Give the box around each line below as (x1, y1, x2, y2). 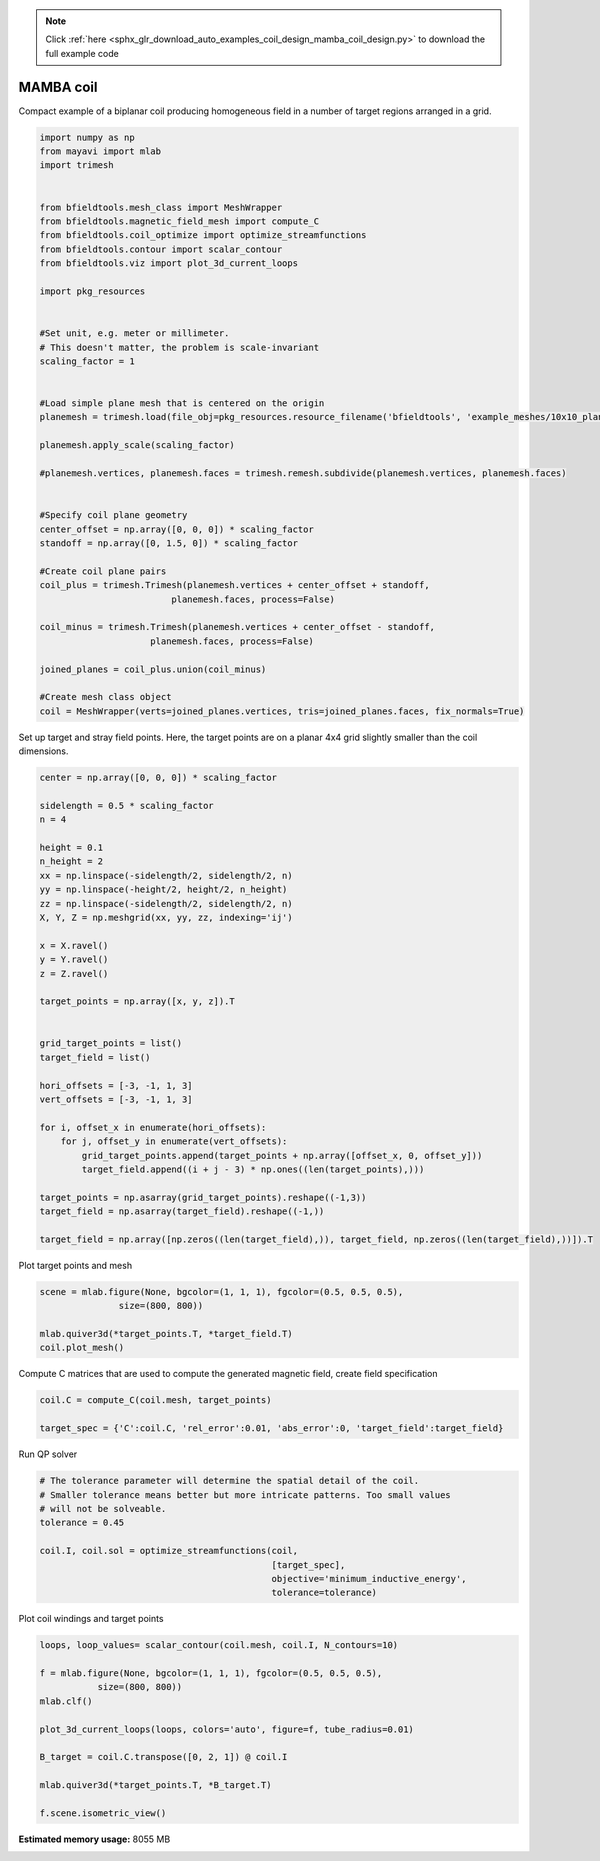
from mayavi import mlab (39, 146, 162, 157)
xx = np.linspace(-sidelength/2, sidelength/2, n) (39, 870, 294, 881)
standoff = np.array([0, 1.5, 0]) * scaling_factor (39, 538, 299, 549)
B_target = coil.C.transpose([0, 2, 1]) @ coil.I (39, 1751, 288, 1763)
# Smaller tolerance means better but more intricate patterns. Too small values (39, 1489, 452, 1500)
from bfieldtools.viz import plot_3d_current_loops (39, 258, 299, 269)
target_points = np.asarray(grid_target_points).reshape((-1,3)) (39, 1191, 367, 1203)
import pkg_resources (39, 285, 146, 297)
